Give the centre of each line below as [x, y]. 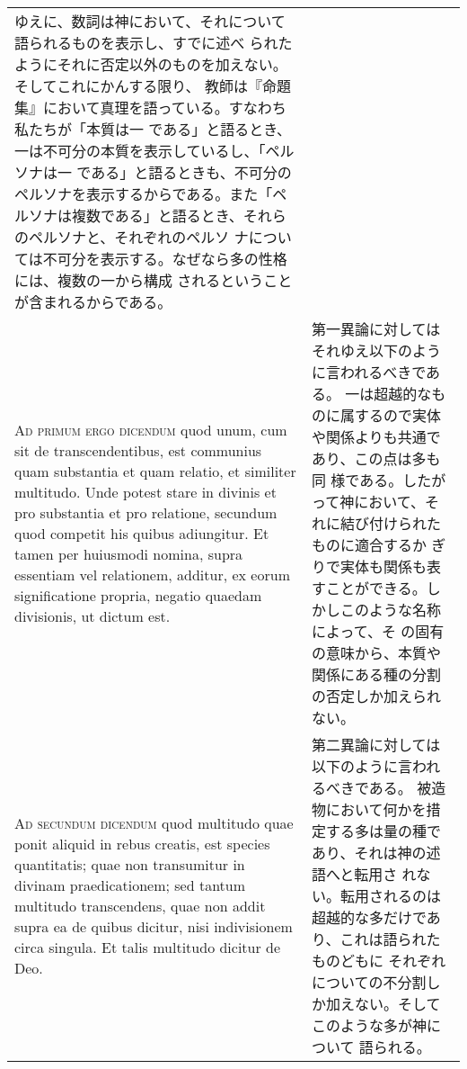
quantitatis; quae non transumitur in [130, 864]
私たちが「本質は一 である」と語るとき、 [153, 129]
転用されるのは [391, 896]
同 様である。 [357, 480]
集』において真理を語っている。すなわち [150, 108]
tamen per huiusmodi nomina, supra [129, 554]
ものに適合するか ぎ [379, 545]
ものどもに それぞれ [379, 961]
